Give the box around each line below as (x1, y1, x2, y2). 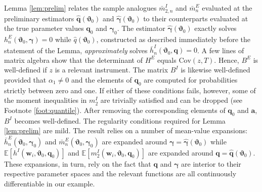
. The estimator (117, 23, 165, 33)
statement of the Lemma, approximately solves (4, 45, 148, 55)
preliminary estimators (4, 13, 74, 23)
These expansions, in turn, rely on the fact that (4, 158, 151, 169)
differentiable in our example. (4, 178, 95, 188)
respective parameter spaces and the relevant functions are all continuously (4, 168, 237, 179)
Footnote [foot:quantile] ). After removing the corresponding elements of (4, 104, 226, 115)
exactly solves (194, 23, 237, 33)
